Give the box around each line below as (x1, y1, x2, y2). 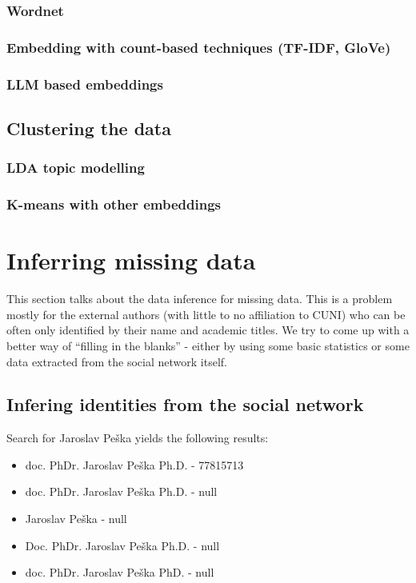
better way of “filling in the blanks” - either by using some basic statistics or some (6, 337, 410, 353)
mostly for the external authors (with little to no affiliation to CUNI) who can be (6, 305, 406, 322)
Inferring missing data (6, 244, 256, 277)
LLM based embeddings (6, 74, 163, 94)
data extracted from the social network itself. (6, 353, 227, 369)
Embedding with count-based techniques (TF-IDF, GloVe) (6, 37, 391, 57)
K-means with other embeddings (6, 194, 222, 214)
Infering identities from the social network (6, 392, 364, 417)
